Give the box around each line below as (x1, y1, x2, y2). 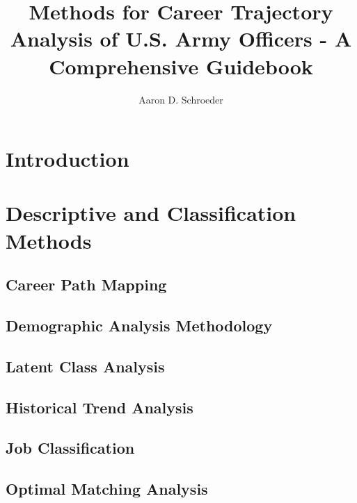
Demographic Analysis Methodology (6, 315, 273, 336)
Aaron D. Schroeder (138, 92, 223, 106)
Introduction (6, 145, 129, 173)
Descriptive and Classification (6, 199, 296, 227)
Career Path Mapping (6, 274, 167, 295)
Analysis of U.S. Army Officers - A (10, 24, 352, 53)
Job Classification (6, 437, 135, 459)
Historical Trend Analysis (6, 396, 193, 418)
